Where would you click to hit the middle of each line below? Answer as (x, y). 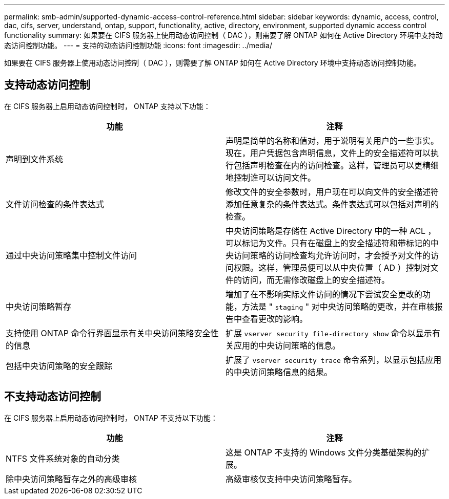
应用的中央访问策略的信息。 (287, 345)
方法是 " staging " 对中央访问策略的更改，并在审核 (338, 306)
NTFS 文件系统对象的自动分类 (63, 458)
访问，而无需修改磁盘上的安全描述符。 (316, 280)
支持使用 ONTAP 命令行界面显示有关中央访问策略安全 (108, 333)
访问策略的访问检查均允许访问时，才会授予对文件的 (332, 255)
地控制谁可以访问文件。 (271, 177)
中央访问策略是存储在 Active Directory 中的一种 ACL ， (331, 231)
